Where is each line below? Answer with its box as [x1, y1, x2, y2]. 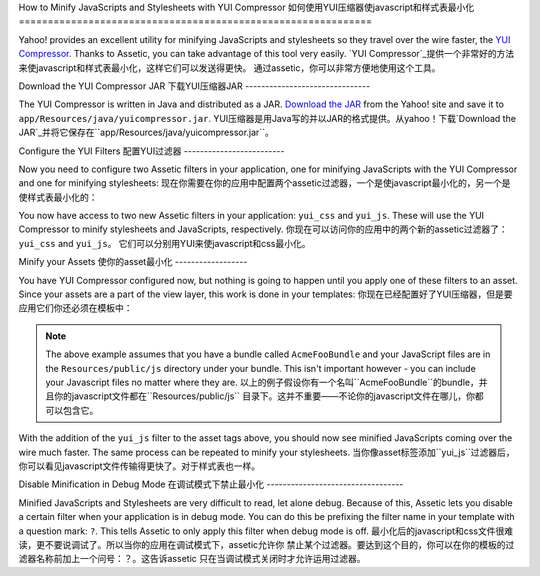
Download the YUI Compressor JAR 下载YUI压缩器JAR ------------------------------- [18, 80, 370, 92]
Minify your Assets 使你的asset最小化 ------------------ [18, 256, 248, 268]
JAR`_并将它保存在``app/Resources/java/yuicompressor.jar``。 [18, 126, 274, 139]
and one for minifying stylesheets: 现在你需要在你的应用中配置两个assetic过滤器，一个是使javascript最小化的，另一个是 [18, 177, 511, 189]
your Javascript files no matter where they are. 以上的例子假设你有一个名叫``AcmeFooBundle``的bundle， [45, 376, 479, 388]
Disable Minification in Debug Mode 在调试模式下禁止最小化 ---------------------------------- [18, 478, 404, 490]
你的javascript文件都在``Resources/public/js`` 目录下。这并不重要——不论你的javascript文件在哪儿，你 [53, 390, 475, 402]
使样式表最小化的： [18, 191, 98, 203]
